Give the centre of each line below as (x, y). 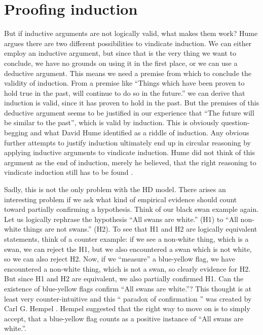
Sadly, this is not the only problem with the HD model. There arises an (115, 189)
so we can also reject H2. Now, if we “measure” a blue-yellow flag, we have (120, 259)
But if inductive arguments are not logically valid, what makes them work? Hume (131, 33)
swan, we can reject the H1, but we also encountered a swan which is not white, (128, 249)
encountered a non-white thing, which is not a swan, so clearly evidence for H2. (127, 268)
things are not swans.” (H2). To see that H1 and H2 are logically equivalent (140, 229)
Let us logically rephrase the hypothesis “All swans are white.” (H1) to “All (121, 219)
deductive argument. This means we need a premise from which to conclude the (128, 73)
